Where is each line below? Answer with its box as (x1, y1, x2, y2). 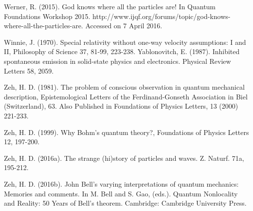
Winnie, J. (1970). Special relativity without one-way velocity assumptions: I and (4, 37, 246, 47)
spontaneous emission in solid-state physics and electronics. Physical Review (4, 56, 231, 66)
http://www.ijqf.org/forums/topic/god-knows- (92, 11, 231, 21)
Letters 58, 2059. (4, 65, 54, 76)
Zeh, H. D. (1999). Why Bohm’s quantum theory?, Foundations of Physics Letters (4, 127, 249, 137)
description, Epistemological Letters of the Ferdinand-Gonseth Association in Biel (4, 91, 248, 101)
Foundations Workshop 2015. (4, 11, 90, 21)
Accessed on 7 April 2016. (85, 20, 163, 31)
